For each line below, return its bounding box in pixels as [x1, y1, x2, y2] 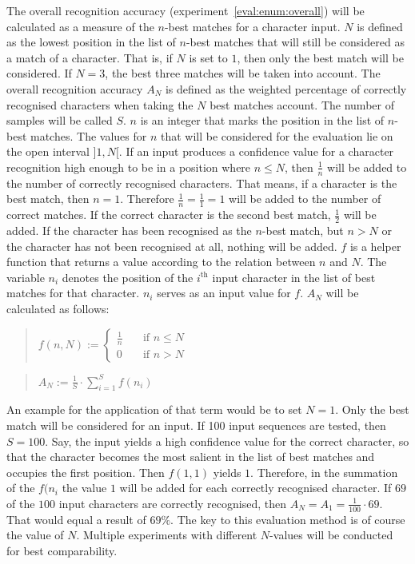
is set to [189, 49, 228, 66]
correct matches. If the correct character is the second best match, [6, 206, 331, 223]
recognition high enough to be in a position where [6, 158, 251, 175]
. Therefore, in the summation [250, 463, 398, 480]
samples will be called [6, 112, 113, 129]
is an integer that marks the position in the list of [140, 112, 385, 129]
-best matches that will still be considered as [186, 34, 405, 50]
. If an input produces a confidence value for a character [118, 143, 394, 160]
